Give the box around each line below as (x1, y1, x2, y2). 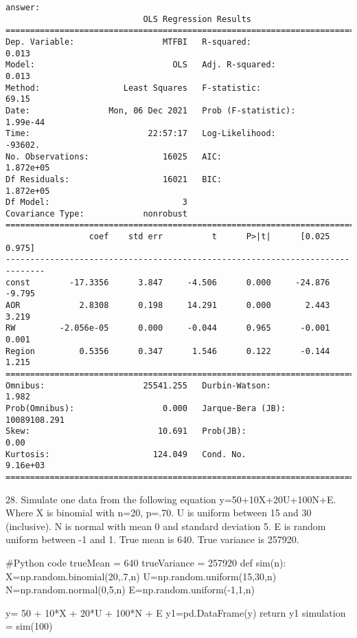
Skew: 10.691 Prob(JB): (5, 426, 246, 437)
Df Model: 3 (5, 197, 187, 208)
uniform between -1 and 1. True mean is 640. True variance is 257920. (5, 532, 299, 547)
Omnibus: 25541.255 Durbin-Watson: (5, 380, 271, 390)
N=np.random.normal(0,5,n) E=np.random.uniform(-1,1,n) (5, 582, 255, 597)
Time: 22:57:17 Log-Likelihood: (5, 129, 276, 139)
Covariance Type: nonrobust (5, 208, 187, 219)
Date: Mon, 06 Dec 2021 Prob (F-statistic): (5, 105, 296, 115)
